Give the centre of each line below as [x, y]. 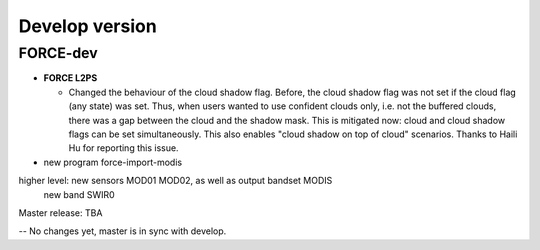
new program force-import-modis [113, 162]
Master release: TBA [60, 212]
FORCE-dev [58, 53]
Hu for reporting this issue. [123, 148]
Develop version [87, 26]
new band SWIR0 [79, 194]
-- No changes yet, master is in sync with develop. [122, 231]
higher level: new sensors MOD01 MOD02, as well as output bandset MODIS [175, 181]
